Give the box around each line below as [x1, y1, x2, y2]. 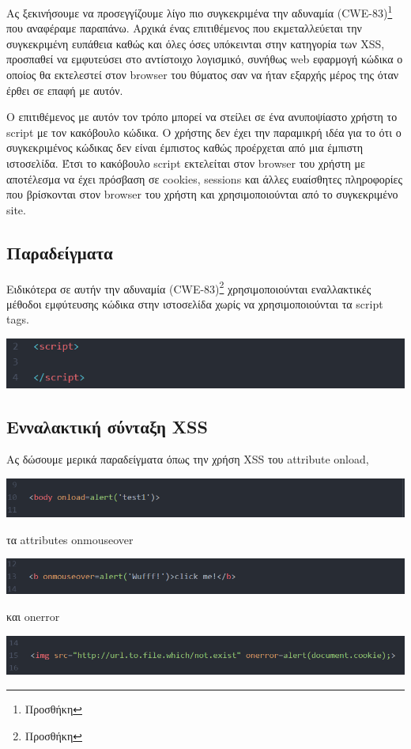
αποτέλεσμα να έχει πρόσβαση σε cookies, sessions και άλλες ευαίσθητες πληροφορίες [6, 170, 403, 187]
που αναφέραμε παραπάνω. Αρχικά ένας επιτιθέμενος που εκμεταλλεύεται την [6, 20, 362, 36]
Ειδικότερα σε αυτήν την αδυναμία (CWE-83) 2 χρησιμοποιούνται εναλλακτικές [6, 278, 371, 297]
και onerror [6, 608, 60, 625]
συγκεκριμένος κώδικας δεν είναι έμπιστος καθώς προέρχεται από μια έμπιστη [6, 139, 363, 156]
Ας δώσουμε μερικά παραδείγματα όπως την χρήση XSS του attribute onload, [6, 451, 369, 467]
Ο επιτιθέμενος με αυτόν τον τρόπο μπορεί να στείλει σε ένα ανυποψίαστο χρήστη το [6, 108, 398, 125]
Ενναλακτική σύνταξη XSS [6, 414, 208, 438]
